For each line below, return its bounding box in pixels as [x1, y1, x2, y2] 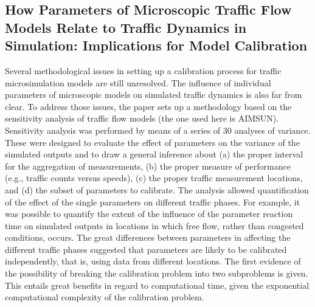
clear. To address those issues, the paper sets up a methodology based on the [5, 100, 292, 112]
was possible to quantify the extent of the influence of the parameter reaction [5, 207, 293, 220]
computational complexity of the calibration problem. [5, 291, 204, 303]
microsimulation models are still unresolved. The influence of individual [5, 76, 271, 89]
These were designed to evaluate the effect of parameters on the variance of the [5, 136, 300, 148]
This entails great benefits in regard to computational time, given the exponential [5, 278, 310, 291]
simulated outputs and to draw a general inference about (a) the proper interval [5, 148, 303, 160]
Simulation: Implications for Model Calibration [5, 36, 308, 55]
